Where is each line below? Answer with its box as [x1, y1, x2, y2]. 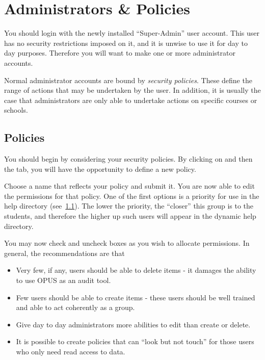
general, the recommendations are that [4, 247, 125, 258]
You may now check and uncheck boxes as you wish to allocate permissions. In [4, 238, 250, 248]
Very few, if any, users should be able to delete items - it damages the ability [16, 265, 256, 275]
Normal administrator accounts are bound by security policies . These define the [4, 74, 252, 85]
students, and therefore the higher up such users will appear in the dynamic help [4, 211, 256, 221]
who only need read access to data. [16, 346, 125, 356]
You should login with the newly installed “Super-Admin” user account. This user [4, 28, 260, 38]
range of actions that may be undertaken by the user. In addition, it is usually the [4, 85, 261, 95]
